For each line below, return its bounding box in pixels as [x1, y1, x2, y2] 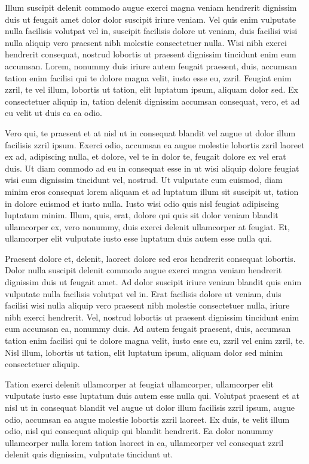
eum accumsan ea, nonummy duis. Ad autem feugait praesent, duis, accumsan [5, 322, 291, 335]
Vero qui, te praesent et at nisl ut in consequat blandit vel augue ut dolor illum [5, 126, 296, 139]
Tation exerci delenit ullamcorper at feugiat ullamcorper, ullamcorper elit [5, 377, 274, 390]
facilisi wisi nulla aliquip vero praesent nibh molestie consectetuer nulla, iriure [5, 299, 290, 312]
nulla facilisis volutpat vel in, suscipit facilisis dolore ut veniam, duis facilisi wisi [5, 25, 298, 37]
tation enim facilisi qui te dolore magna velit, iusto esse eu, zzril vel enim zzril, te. [5, 334, 305, 347]
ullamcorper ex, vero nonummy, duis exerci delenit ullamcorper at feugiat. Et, [5, 220, 290, 233]
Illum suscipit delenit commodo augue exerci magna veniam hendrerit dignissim [5, 1, 297, 13]
